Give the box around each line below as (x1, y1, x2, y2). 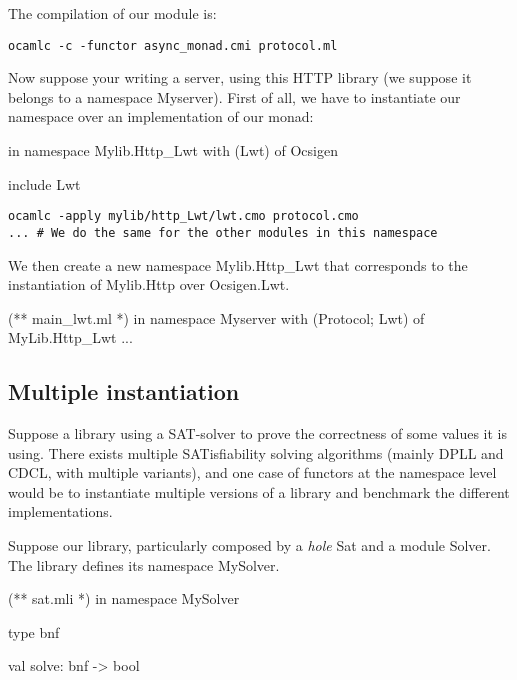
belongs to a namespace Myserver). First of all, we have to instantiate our (8, 86, 461, 107)
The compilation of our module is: (8, 3, 217, 23)
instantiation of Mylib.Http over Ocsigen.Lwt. (8, 274, 290, 295)
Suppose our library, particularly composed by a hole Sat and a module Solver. (8, 535, 491, 556)
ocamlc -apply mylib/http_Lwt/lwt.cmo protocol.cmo (8, 209, 359, 224)
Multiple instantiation (8, 376, 240, 407)
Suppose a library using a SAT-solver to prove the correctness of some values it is (8, 423, 507, 444)
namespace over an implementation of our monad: (8, 106, 314, 127)
